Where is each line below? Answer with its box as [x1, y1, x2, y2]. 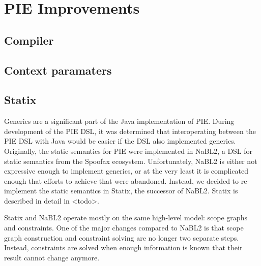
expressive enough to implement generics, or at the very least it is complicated [4, 165, 248, 176]
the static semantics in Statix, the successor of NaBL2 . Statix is [39, 185, 238, 196]
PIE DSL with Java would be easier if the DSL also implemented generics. [4, 136, 236, 146]
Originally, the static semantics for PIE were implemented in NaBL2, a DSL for [4, 145, 253, 156]
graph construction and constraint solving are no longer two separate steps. [4, 232, 239, 243]
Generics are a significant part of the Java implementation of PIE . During [4, 116, 235, 126]
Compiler [4, 32, 54, 48]
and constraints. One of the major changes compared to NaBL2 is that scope [4, 222, 244, 233]
